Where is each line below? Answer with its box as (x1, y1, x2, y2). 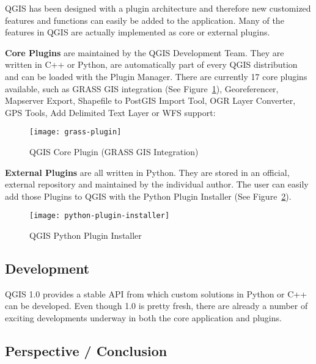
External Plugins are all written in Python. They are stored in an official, (5, 166, 290, 178)
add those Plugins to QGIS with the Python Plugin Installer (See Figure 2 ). (5, 189, 292, 202)
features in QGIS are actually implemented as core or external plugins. (5, 26, 270, 38)
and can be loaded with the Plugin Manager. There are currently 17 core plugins (5, 70, 307, 82)
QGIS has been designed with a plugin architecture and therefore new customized (5, 2, 311, 14)
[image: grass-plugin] (29, 128, 122, 137)
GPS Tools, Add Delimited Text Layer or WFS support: (5, 106, 216, 118)
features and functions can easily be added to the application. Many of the (5, 13, 284, 26)
